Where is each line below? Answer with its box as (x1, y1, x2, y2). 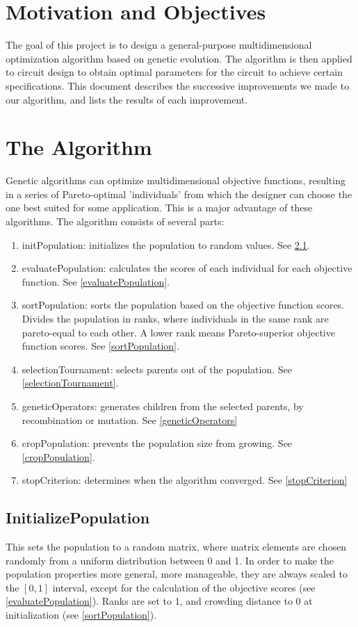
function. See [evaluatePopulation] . (22, 274, 170, 288)
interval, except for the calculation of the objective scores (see (52, 580, 316, 594)
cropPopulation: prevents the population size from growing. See (22, 436, 293, 450)
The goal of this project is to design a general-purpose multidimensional (6, 38, 312, 52)
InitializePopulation (6, 507, 150, 528)
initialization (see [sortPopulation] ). (6, 608, 157, 622)
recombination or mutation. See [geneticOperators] (22, 412, 238, 427)
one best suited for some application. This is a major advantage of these (6, 200, 313, 215)
